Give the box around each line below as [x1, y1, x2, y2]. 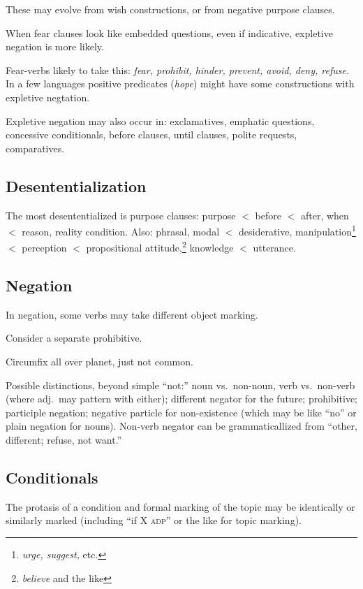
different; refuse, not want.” [6, 432, 122, 446]
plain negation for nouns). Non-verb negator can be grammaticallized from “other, [6, 419, 357, 433]
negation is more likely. [6, 39, 104, 54]
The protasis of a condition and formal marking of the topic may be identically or [6, 499, 355, 514]
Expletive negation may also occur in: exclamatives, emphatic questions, [6, 113, 315, 128]
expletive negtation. [6, 89, 90, 104]
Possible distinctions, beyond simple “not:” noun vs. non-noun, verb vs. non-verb [6, 377, 355, 392]
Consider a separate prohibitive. [6, 330, 142, 345]
